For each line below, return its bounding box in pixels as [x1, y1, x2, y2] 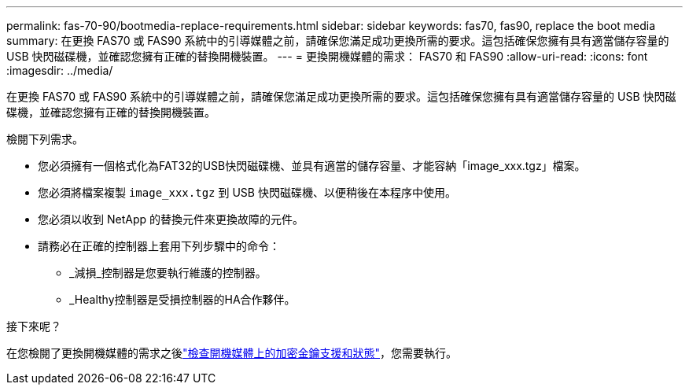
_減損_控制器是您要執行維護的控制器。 [69, 266, 267, 279]
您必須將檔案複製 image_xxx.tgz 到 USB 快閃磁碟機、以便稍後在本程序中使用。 [38, 186, 456, 199]
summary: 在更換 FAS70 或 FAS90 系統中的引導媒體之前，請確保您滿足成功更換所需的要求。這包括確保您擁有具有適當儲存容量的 [6, 34, 669, 47]
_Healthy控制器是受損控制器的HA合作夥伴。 [69, 293, 296, 306]
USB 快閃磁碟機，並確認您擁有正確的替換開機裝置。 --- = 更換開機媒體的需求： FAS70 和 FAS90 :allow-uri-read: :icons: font [6, 50, 648, 63]
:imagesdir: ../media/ [6, 64, 113, 77]
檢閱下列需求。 [6, 132, 83, 146]
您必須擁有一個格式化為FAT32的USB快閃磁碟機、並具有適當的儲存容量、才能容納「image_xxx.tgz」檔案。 [38, 159, 586, 172]
